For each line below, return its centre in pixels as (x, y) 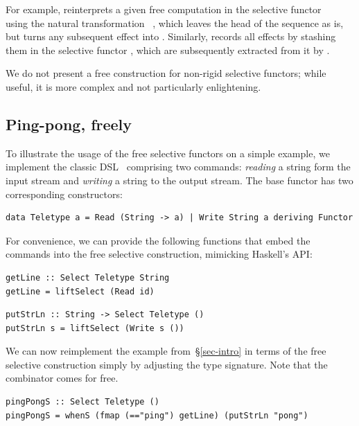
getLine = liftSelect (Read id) (80, 291)
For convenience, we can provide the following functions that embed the (158, 240)
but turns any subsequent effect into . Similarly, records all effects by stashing (171, 36)
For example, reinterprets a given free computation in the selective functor (164, 9)
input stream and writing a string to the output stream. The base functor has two (179, 180)
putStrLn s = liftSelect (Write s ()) (95, 328)
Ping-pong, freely (69, 124)
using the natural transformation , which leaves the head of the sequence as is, (175, 23)
